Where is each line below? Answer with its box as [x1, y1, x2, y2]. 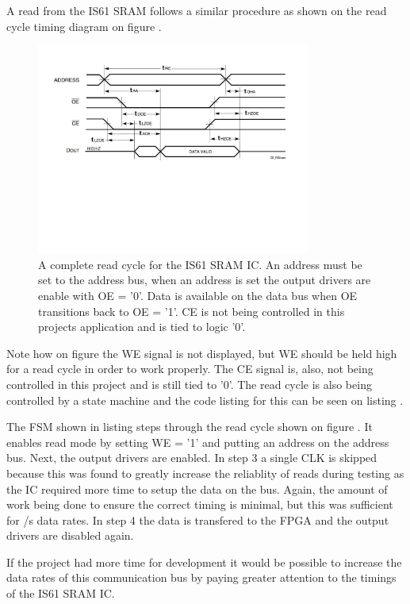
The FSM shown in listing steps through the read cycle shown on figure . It [6, 418, 373, 435]
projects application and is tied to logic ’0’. [38, 318, 246, 335]
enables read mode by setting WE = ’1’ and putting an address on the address [6, 433, 389, 450]
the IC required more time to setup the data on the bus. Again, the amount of [6, 480, 388, 497]
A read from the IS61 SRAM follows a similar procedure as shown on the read [6, 2, 387, 18]
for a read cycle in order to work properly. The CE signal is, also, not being [6, 360, 374, 377]
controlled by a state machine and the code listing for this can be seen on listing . [6, 391, 404, 408]
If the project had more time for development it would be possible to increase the [6, 553, 402, 570]
